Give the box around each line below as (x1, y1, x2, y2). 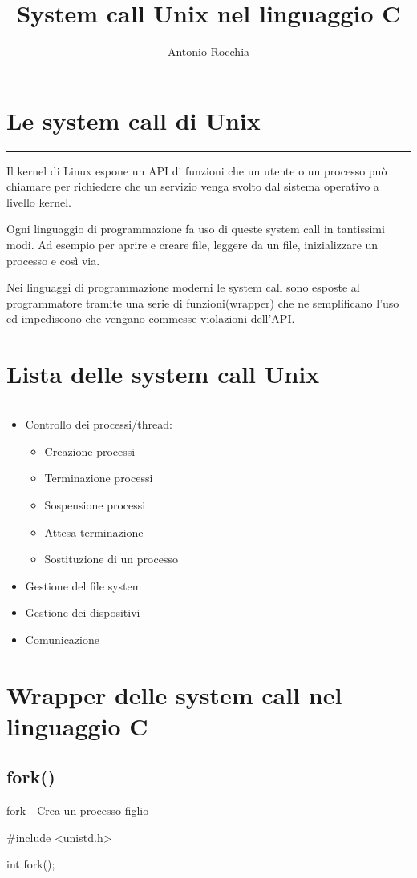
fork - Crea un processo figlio (6, 802, 149, 819)
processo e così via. (6, 252, 100, 268)
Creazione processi (44, 442, 136, 459)
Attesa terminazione (44, 523, 144, 540)
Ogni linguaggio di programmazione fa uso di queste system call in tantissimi (6, 220, 385, 237)
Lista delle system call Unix (6, 357, 320, 390)
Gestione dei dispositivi (25, 604, 140, 621)
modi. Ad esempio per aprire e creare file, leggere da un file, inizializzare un (6, 236, 379, 253)
